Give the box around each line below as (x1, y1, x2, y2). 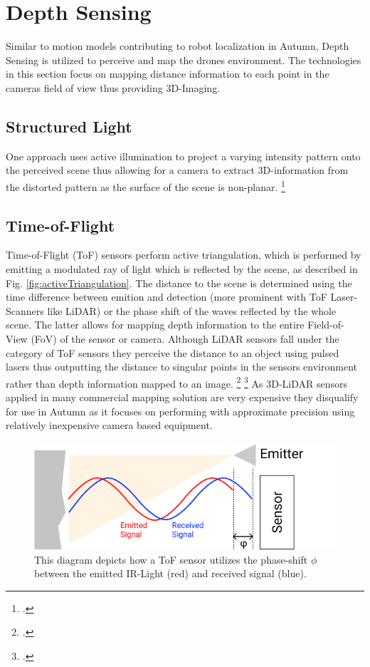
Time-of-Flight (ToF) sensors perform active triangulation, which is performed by (6, 247, 361, 262)
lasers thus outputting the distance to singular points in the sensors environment (6, 359, 357, 374)
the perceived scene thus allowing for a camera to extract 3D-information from (6, 162, 349, 177)
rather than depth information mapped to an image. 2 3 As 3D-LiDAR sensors (6, 373, 348, 391)
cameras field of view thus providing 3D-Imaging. (6, 80, 221, 95)
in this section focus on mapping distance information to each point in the (6, 66, 329, 81)
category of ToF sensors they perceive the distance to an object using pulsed (6, 345, 339, 360)
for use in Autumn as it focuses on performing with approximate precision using (6, 403, 355, 418)
